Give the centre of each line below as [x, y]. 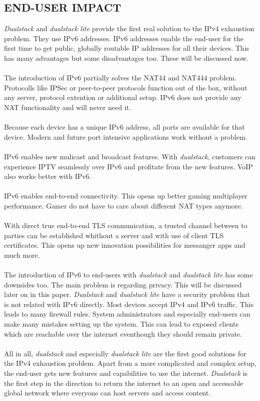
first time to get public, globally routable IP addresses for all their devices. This [127, 48]
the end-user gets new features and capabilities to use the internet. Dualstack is [126, 373]
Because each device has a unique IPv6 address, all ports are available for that [124, 127]
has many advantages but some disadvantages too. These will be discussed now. [126, 58]
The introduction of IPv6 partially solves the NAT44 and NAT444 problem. [120, 78]
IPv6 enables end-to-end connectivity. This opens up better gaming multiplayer [126, 196]
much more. [22, 255]
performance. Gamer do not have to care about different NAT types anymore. [123, 205]
